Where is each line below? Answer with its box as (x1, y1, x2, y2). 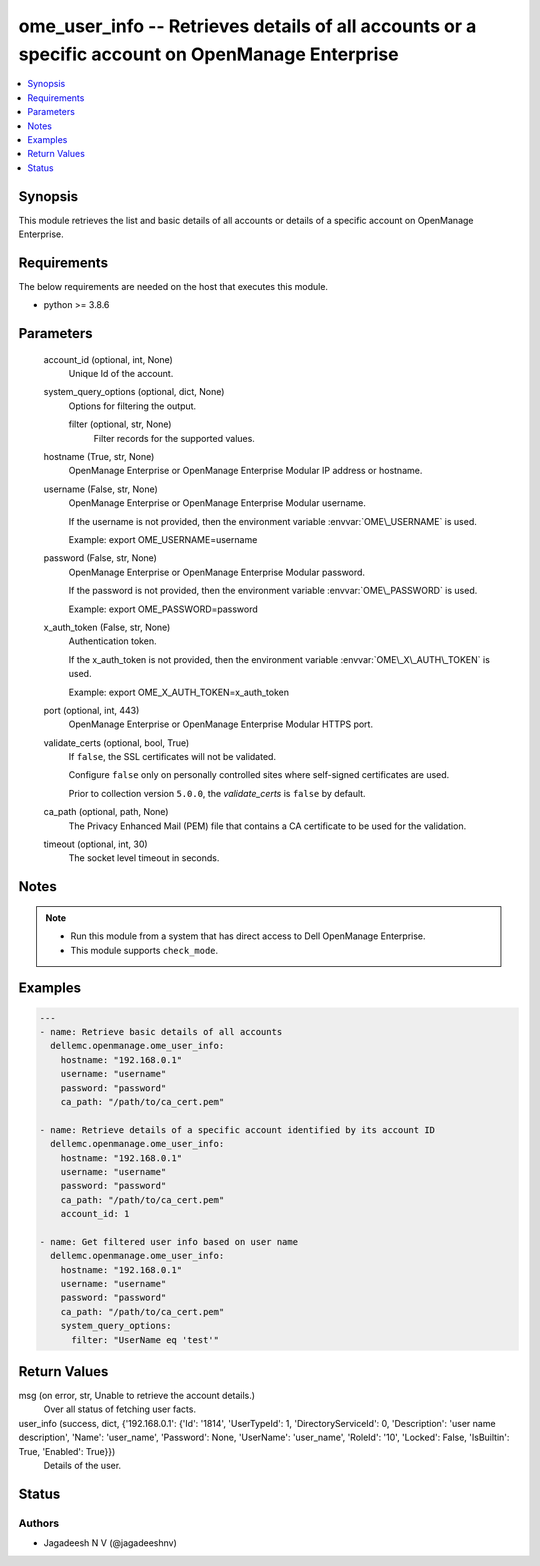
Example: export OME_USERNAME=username (68, 533, 258, 545)
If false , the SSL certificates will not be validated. (68, 751, 277, 763)
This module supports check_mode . (70, 944, 219, 956)
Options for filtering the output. (68, 400, 197, 412)
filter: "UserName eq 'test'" (71, 1334, 220, 1345)
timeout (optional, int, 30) (43, 838, 149, 850)
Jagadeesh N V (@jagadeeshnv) (43, 1537, 177, 1549)
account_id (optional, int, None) (43, 353, 174, 365)
